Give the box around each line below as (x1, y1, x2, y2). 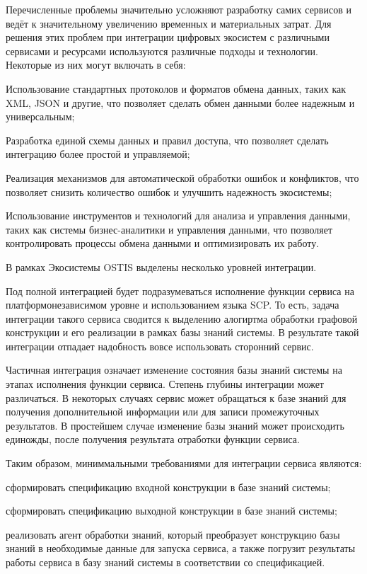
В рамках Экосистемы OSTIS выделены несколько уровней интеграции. (6, 259, 317, 274)
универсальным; (6, 109, 75, 124)
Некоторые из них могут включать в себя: (6, 57, 186, 72)
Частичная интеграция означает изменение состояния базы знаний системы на (6, 362, 342, 377)
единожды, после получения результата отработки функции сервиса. (6, 432, 300, 447)
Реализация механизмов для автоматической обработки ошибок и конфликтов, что (6, 170, 359, 185)
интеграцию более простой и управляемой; (6, 147, 190, 161)
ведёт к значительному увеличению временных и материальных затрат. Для (6, 16, 332, 30)
